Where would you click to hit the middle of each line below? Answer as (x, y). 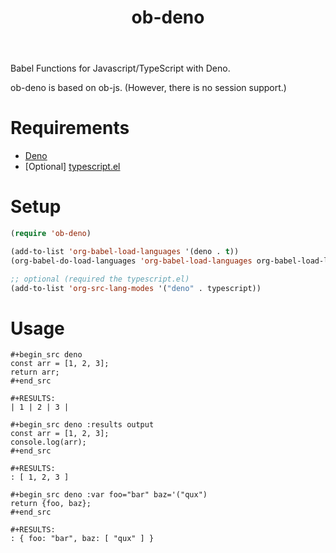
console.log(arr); (48, 442)
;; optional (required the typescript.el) (100, 279)
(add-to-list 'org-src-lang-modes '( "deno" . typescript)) (136, 288)
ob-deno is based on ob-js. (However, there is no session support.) (148, 88)
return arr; (35, 372)
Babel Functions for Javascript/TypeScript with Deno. (120, 68)
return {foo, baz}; (51, 504)
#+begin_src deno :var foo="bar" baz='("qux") (109, 495)
